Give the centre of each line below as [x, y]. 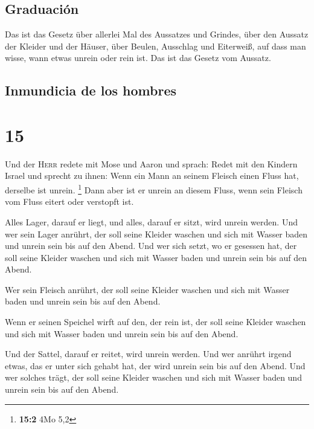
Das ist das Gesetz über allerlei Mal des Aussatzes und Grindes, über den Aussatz [157, 34]
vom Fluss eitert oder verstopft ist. [69, 202]
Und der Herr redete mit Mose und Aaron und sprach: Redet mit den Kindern [151, 163]
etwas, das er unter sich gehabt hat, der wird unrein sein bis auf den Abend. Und [155, 365]
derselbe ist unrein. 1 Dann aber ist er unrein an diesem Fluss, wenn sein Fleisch [154, 189]
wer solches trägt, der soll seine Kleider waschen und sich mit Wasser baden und [153, 377]
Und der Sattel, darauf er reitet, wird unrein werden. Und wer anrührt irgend [148, 354]
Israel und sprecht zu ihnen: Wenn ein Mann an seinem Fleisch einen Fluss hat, [152, 176]
